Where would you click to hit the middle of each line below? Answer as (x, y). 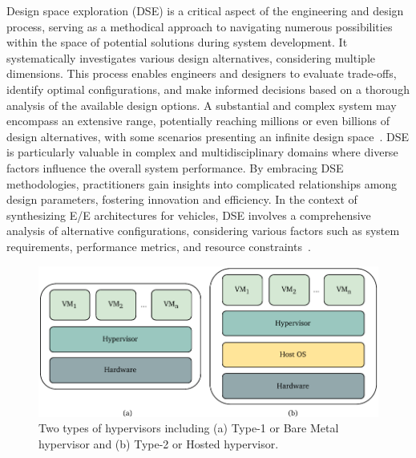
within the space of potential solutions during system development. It (177, 42)
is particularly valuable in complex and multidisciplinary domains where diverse (202, 152)
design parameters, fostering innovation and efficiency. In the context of (182, 199)
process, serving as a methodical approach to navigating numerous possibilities (200, 26)
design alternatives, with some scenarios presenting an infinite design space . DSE (208, 136)
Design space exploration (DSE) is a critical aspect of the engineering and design (205, 10)
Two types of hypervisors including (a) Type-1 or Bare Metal (189, 428)
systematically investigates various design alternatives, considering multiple (191, 57)
